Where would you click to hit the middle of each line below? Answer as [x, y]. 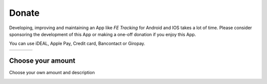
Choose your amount [42, 61]
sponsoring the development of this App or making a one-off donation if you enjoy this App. [103, 34]
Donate [24, 13]
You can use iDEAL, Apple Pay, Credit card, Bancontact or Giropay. [77, 43]
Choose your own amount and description [52, 73]
